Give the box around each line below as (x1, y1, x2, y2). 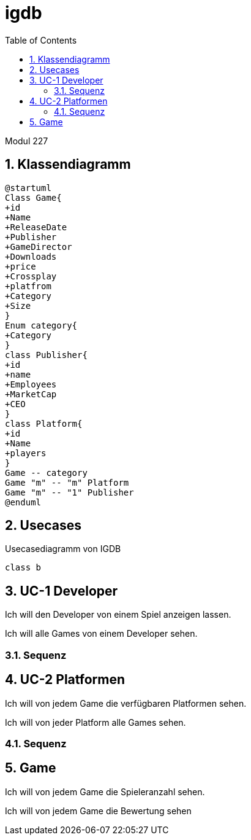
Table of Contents (5, 34, 77, 45)
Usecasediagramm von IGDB (5, 543, 121, 554)
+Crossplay (5, 271, 57, 281)
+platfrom (5, 281, 51, 291)
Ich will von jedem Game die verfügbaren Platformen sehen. (5, 698, 247, 709)
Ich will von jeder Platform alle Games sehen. (5, 717, 186, 728)
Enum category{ (5, 320, 78, 330)
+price (5, 261, 36, 271)
